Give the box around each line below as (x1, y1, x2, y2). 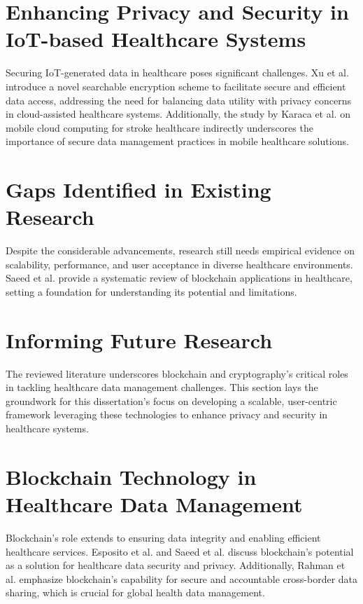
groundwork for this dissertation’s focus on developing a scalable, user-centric (6, 393, 337, 408)
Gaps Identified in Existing (6, 175, 271, 204)
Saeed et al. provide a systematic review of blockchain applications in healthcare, (6, 270, 353, 285)
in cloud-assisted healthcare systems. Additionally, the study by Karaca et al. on (6, 107, 350, 121)
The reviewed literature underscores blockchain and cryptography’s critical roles (6, 366, 348, 380)
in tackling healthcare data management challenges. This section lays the (6, 380, 318, 394)
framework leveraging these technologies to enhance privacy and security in (6, 407, 328, 422)
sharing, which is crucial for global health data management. (6, 585, 265, 600)
